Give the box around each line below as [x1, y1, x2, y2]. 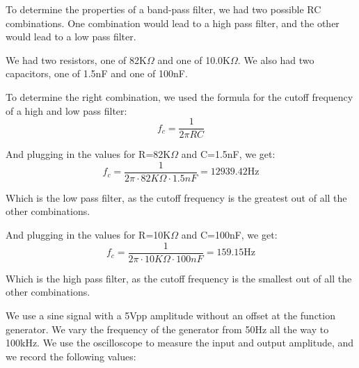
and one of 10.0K [157, 52, 231, 67]
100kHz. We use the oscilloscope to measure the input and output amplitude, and [6, 335, 354, 350]
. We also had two [237, 52, 314, 67]
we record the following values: [6, 349, 136, 363]
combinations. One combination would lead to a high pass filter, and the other [6, 15, 340, 30]
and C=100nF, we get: [181, 227, 278, 242]
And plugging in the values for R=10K [6, 227, 171, 242]
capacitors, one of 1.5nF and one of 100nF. [6, 66, 188, 81]
